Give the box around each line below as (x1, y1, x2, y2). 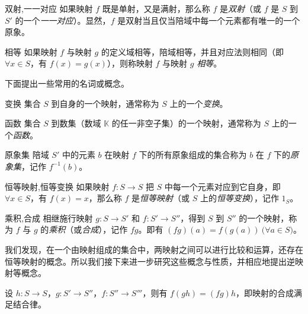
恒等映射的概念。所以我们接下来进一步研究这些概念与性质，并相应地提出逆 (5, 255, 295, 267)
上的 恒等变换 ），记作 (200, 192, 279, 204)
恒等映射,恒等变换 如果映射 (5, 180, 110, 192)
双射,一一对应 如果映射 (5, 2, 93, 14)
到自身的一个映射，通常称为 (51, 97, 159, 109)
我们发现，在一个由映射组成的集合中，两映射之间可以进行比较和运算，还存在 (5, 243, 303, 255)
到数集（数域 (51, 117, 101, 129)
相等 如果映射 (5, 45, 57, 58)
